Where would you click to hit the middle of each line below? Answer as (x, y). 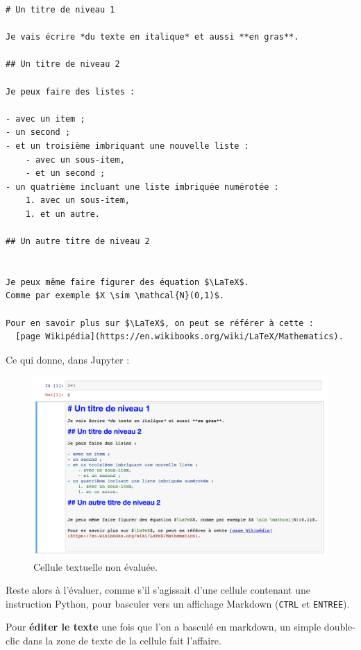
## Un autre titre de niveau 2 (78, 242)
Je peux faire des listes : (70, 91)
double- (339, 627)
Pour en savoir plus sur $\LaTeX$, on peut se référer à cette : (160, 323)
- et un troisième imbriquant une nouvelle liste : (127, 146)
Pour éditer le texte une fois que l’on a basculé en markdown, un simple (163, 627)
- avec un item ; (45, 119)
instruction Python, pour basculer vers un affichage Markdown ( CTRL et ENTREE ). (178, 603)
